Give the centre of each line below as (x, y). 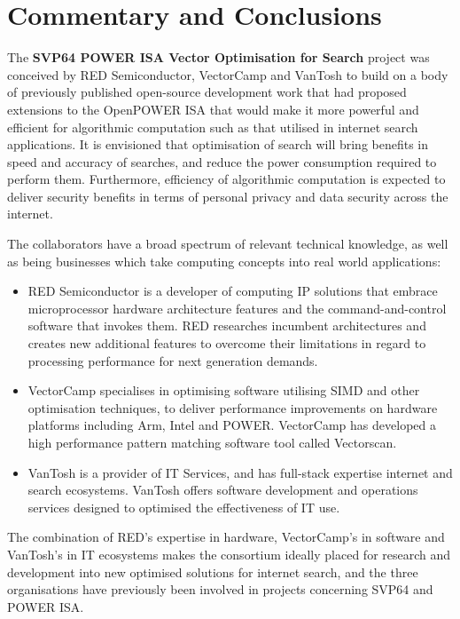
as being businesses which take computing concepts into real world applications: (224, 261)
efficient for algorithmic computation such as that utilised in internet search (213, 127)
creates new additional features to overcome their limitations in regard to (227, 343)
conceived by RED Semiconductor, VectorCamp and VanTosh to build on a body (228, 74)
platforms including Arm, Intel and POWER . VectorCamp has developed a (232, 425)
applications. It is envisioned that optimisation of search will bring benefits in (218, 144)
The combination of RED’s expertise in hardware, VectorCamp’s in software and (226, 537)
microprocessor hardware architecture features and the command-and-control (237, 308)
